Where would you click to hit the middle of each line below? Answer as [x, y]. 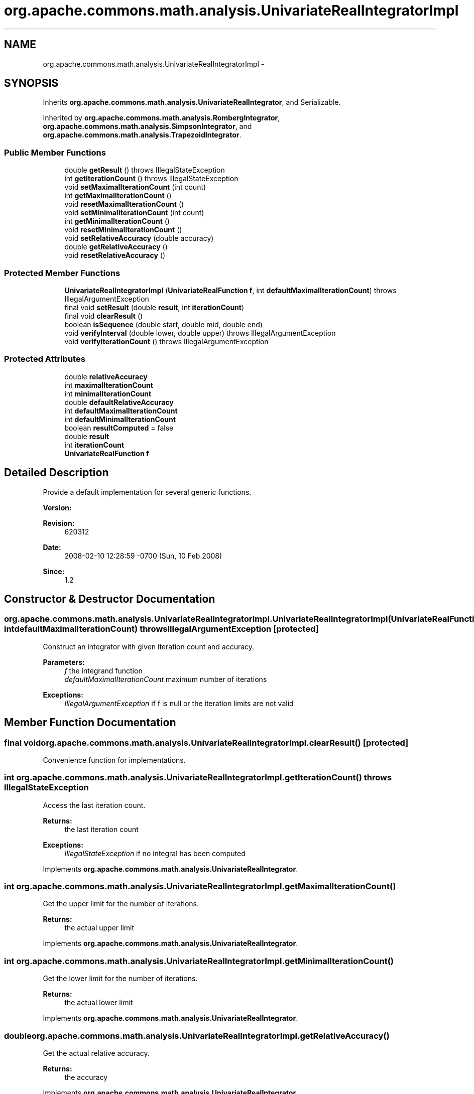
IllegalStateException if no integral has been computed [155, 853]
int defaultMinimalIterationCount [120, 419]
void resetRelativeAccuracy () [115, 255]
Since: [54, 571]
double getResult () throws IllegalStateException [145, 170]
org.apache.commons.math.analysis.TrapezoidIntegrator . [142, 135]
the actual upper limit [99, 928]
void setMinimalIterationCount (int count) [134, 213]
